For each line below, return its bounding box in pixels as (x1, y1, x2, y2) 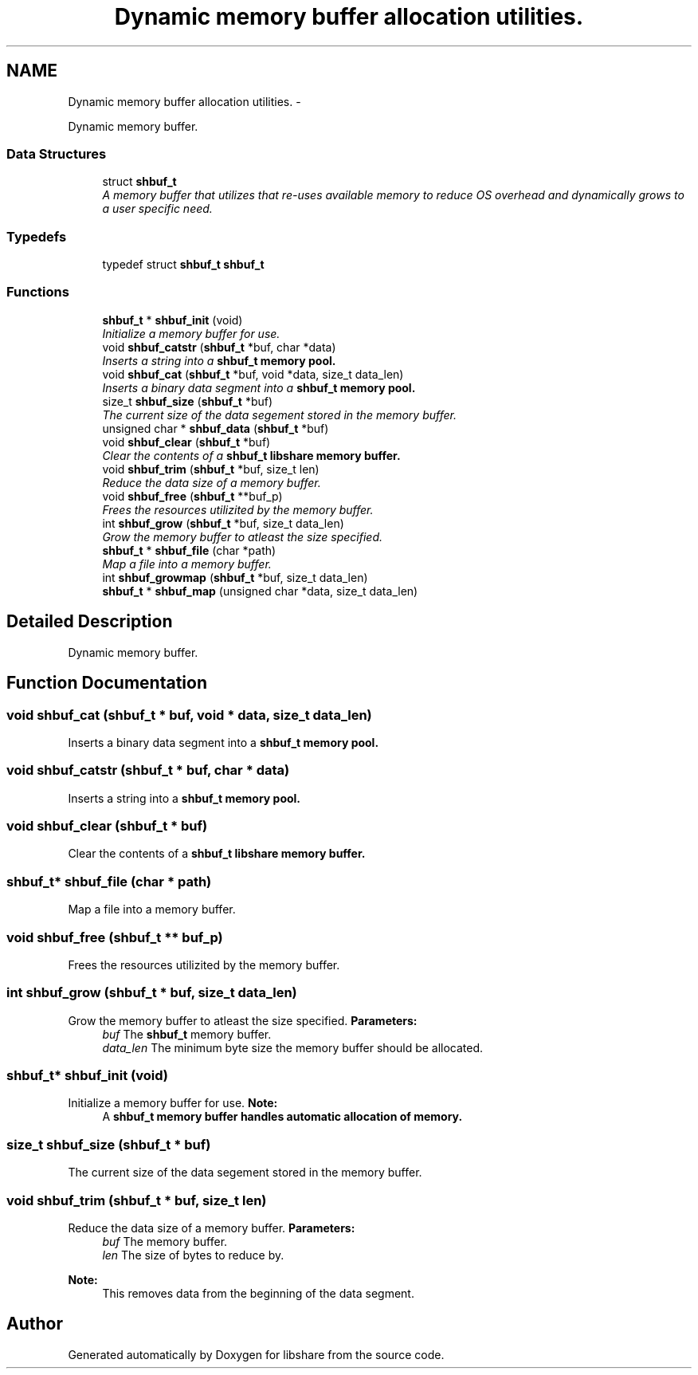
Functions (6, 284, 69, 301)
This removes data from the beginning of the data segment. (102, 1286, 414, 1300)
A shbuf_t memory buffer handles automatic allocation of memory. (102, 1110, 463, 1124)
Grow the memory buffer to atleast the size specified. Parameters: (68, 1013, 418, 1027)
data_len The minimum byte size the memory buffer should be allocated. (102, 1040, 484, 1055)
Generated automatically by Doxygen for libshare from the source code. (68, 1347, 445, 1361)
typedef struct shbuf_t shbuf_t (102, 257, 265, 272)
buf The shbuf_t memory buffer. (102, 1027, 272, 1041)
